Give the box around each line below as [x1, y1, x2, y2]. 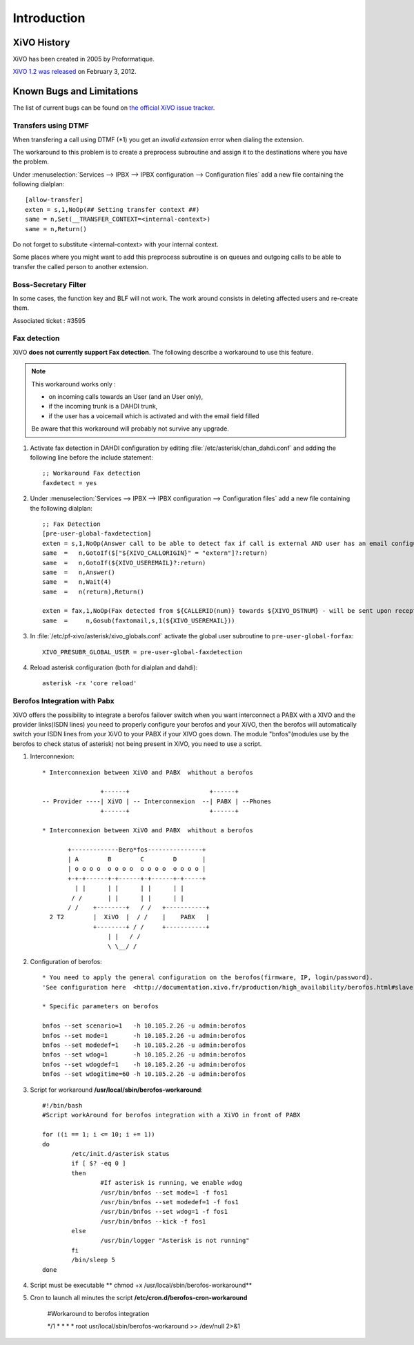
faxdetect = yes [42, 479, 97, 487]
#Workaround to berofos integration [47, 1309, 150, 1317]
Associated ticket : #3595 [12, 316, 86, 324]
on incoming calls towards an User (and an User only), [48, 393, 204, 401]
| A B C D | [68, 856, 206, 863]
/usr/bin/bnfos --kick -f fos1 [100, 1217, 206, 1225]
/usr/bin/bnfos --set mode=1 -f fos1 [100, 1188, 228, 1197]
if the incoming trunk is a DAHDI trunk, [48, 402, 158, 411]
